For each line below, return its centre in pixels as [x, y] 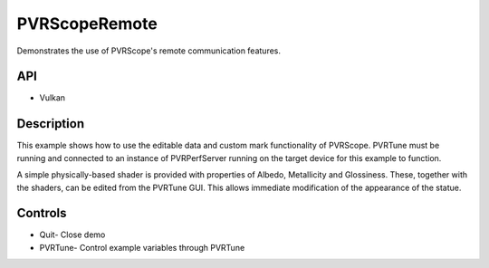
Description [51, 124]
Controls [42, 213]
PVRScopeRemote [87, 24]
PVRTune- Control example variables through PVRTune [142, 247]
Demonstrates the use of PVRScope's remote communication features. [149, 51]
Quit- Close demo [72, 234]
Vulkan [53, 98]
